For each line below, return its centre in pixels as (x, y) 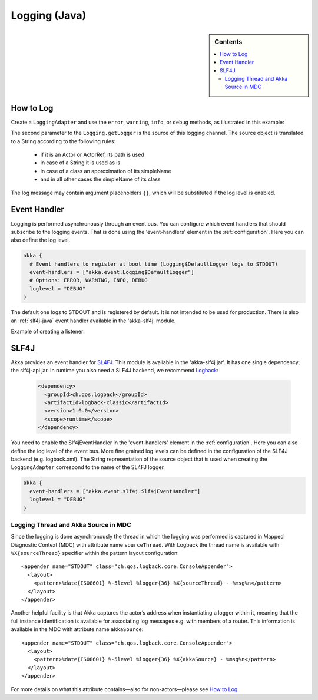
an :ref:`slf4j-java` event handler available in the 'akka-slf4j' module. (93, 321)
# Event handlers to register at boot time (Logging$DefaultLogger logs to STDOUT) (154, 264)
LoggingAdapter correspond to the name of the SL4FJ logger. (88, 467)
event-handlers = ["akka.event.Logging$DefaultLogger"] (112, 272)
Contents (228, 42)
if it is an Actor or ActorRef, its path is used (92, 155)
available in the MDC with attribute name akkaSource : (77, 629)
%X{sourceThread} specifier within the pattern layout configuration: (95, 553)
